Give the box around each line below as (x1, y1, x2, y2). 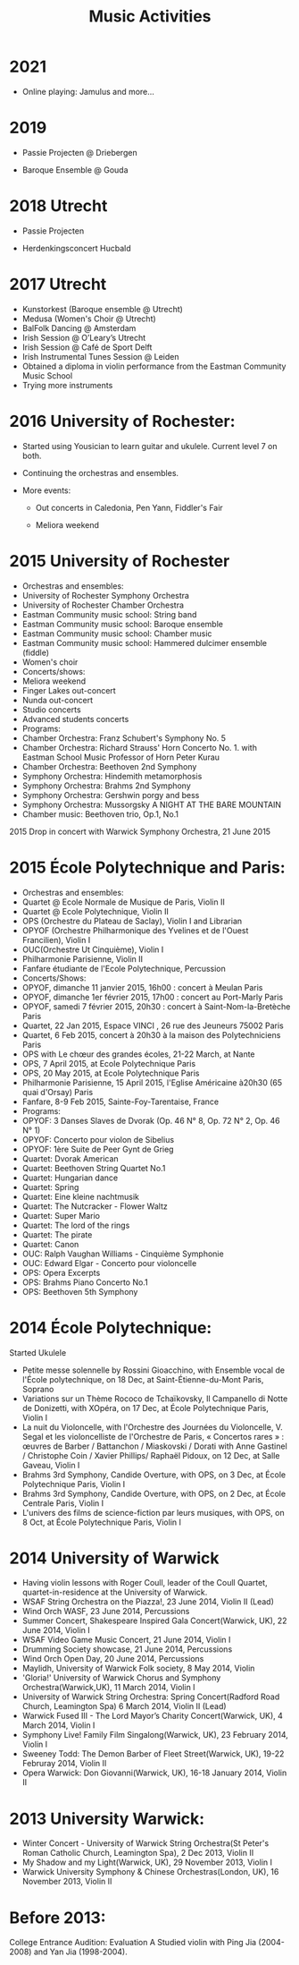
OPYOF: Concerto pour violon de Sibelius (21, 1134, 175, 1144)
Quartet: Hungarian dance (21, 1172, 119, 1183)
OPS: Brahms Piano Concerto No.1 (21, 1277, 149, 1288)
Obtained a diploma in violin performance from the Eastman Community (21, 361, 287, 371)
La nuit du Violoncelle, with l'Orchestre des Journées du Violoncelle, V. (21, 1421, 283, 1433)
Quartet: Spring (21, 1181, 79, 1192)
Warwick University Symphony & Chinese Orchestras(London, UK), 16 (21, 1867, 279, 1877)
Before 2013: (9, 1908, 106, 1927)
